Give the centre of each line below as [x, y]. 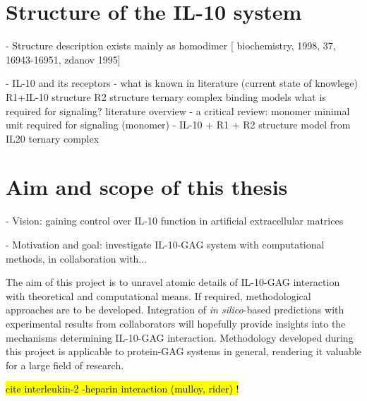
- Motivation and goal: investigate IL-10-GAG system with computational [165, 244]
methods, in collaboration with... [77, 258]
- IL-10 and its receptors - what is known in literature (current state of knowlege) [182, 83]
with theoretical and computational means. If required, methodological [158, 295]
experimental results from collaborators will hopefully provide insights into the [176, 323]
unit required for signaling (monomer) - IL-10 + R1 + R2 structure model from [178, 125]
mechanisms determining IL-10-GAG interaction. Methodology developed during [180, 337]
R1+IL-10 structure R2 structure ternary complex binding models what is [166, 96]
